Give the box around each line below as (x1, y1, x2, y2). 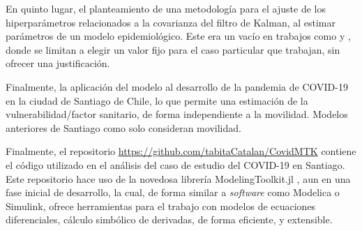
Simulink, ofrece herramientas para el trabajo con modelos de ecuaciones (6, 198, 316, 213)
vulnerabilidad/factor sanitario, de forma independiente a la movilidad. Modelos (6, 107, 348, 121)
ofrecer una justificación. (6, 56, 110, 70)
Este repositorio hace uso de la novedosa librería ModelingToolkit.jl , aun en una (6, 171, 351, 186)
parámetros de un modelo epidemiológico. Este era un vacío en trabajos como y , (6, 29, 351, 43)
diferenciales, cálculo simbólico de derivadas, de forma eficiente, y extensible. (6, 212, 333, 227)
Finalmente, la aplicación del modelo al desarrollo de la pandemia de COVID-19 (6, 79, 348, 94)
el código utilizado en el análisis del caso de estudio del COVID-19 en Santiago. (6, 157, 345, 172)
